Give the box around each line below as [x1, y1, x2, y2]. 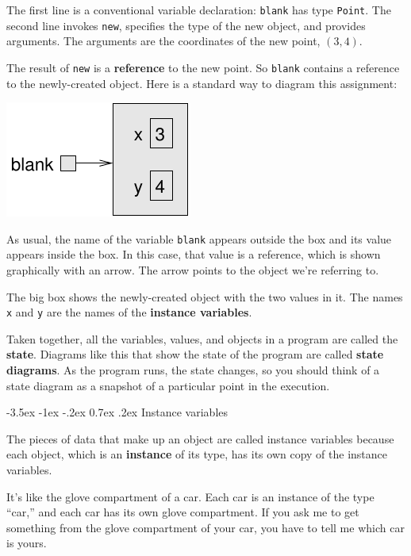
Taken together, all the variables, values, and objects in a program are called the [6, 330, 398, 347]
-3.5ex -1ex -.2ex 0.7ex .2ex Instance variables [6, 404, 229, 420]
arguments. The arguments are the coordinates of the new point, [6, 33, 321, 49]
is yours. [6, 535, 47, 551]
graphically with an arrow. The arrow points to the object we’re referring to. [6, 262, 379, 278]
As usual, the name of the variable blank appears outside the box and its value [6, 230, 392, 247]
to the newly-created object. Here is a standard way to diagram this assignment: [6, 75, 398, 91]
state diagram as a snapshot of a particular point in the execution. [6, 377, 330, 393]
